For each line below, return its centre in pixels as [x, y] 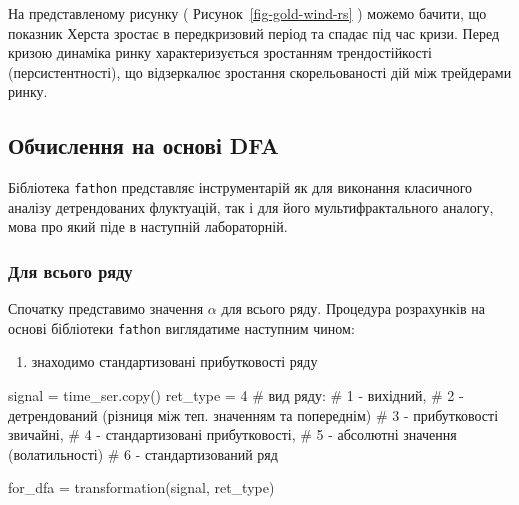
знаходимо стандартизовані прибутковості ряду [174, 361]
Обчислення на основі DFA [144, 145]
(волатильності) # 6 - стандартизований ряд [143, 453]
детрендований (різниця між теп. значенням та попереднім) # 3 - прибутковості [253, 414]
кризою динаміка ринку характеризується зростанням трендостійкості [220, 52]
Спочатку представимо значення [106, 308]
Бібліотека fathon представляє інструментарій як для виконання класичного [240, 187]
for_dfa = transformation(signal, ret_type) [141, 487]
